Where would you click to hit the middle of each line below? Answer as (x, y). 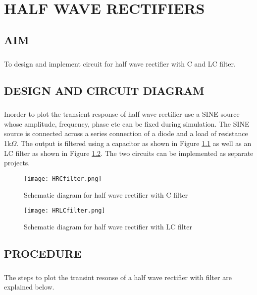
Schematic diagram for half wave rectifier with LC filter (108, 226)
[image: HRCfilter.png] (63, 179)
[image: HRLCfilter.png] (65, 211)
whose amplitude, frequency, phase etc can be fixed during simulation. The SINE (127, 123)
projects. (17, 163)
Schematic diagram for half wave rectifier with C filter (106, 194)
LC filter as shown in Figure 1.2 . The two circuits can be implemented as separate (129, 153)
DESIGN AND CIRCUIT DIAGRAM (104, 90)
